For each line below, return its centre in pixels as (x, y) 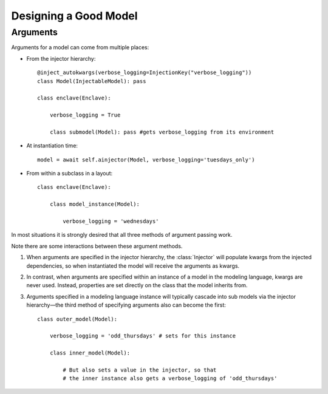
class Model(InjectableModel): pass (92, 81)
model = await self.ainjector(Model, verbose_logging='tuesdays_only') (146, 160)
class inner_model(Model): (90, 353)
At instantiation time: (52, 146)
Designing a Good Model (74, 16)
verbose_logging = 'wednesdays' (111, 221)
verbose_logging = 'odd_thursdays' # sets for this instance (143, 336)
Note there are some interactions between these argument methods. (97, 246)
